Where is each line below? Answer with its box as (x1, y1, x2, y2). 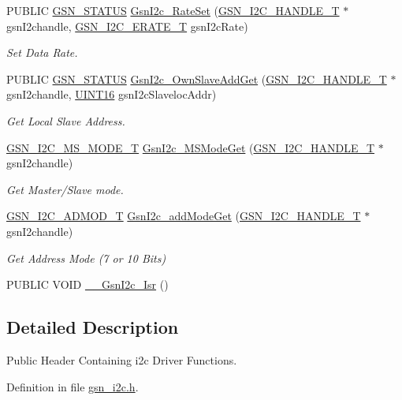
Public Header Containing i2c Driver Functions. (6, 351, 237, 368)
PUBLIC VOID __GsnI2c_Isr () (6, 276, 169, 293)
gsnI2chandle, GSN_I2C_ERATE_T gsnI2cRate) (6, 17, 248, 34)
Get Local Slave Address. (6, 112, 125, 129)
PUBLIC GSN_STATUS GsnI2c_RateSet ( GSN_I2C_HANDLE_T (6, 2, 340, 18)
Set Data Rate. (6, 44, 78, 61)
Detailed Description (6, 315, 179, 339)
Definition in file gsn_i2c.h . (6, 378, 139, 394)
